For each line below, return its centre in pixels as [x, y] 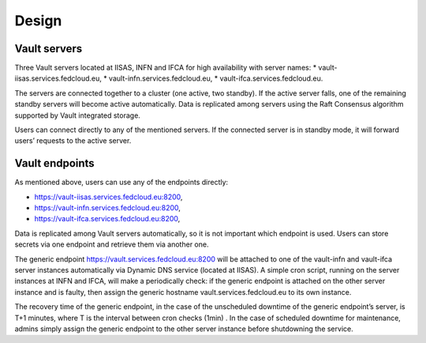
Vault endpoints [54, 163]
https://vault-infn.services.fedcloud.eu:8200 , [108, 208]
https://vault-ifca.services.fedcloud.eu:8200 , [107, 219]
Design [38, 21]
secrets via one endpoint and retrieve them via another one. [112, 244]
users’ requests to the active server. [73, 141]
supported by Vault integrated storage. [78, 115]
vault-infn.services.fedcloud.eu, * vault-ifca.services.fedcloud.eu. [216, 78]
